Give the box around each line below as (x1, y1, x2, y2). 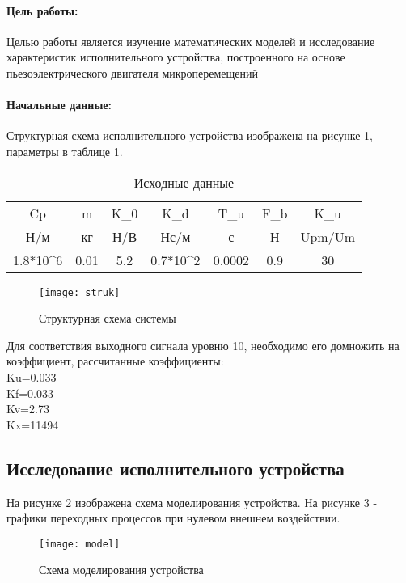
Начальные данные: (6, 96, 112, 113)
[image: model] (39, 538, 121, 550)
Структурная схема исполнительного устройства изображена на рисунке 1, (6, 127, 373, 144)
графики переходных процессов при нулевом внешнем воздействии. (6, 509, 340, 526)
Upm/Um (300, 226, 355, 246)
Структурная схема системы (39, 310, 176, 327)
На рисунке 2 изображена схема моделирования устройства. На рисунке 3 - (6, 493, 378, 510)
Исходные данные (133, 172, 235, 192)
